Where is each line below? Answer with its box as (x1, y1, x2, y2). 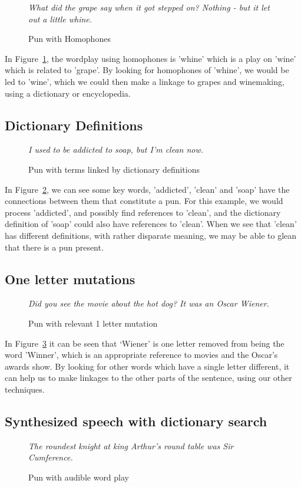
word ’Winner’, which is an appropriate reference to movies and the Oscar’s (5, 348, 278, 361)
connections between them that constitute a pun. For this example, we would (5, 195, 283, 207)
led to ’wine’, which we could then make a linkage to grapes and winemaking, (5, 75, 285, 87)
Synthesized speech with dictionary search (5, 412, 267, 430)
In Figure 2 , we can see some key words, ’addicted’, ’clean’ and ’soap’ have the (5, 183, 290, 195)
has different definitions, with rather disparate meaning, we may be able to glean (5, 229, 297, 241)
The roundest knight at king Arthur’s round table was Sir (28, 439, 234, 452)
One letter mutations (5, 269, 135, 288)
